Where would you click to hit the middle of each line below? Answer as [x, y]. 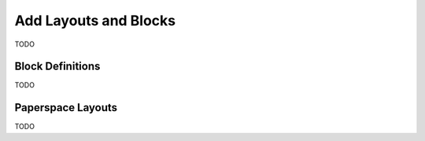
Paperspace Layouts [66, 108]
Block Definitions [57, 67]
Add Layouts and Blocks [95, 20]
